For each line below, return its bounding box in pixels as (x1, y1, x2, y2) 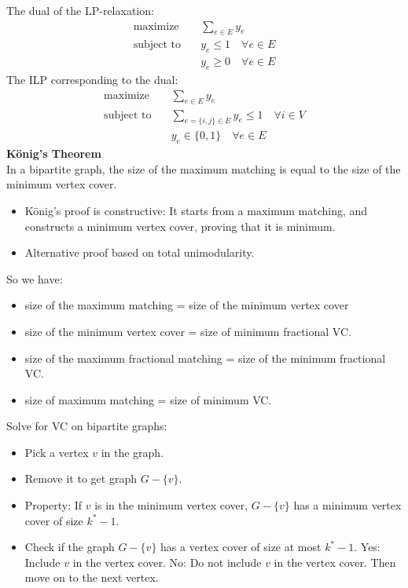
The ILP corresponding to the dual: (6, 71, 178, 88)
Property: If (24, 497, 83, 513)
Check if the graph (24, 539, 115, 555)
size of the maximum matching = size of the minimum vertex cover (24, 297, 349, 313)
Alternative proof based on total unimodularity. (24, 244, 255, 261)
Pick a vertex (24, 444, 89, 460)
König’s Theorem (6, 145, 101, 162)
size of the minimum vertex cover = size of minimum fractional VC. (24, 323, 351, 339)
